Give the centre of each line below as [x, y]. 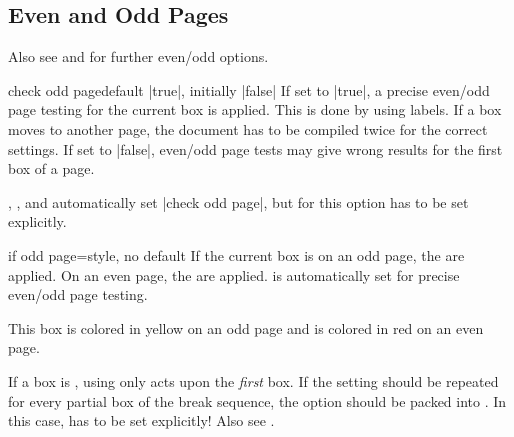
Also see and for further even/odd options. [138, 56]
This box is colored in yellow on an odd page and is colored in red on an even [246, 327]
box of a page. [51, 168]
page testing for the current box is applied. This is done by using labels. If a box [255, 109]
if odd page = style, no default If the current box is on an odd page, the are [236, 254]
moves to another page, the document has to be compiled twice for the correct [248, 128]
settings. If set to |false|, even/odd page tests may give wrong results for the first [255, 148]
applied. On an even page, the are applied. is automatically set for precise [234, 274]
